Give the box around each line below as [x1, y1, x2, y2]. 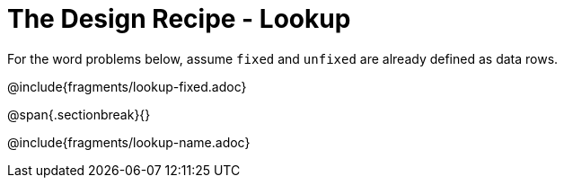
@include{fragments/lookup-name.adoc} [7, 134, 251, 150]
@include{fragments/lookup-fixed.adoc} [7, 78, 247, 94]
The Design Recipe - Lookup [7, 4, 351, 34]
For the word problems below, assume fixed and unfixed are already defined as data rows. [7, 50, 559, 66]
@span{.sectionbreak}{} [7, 106, 151, 122]
